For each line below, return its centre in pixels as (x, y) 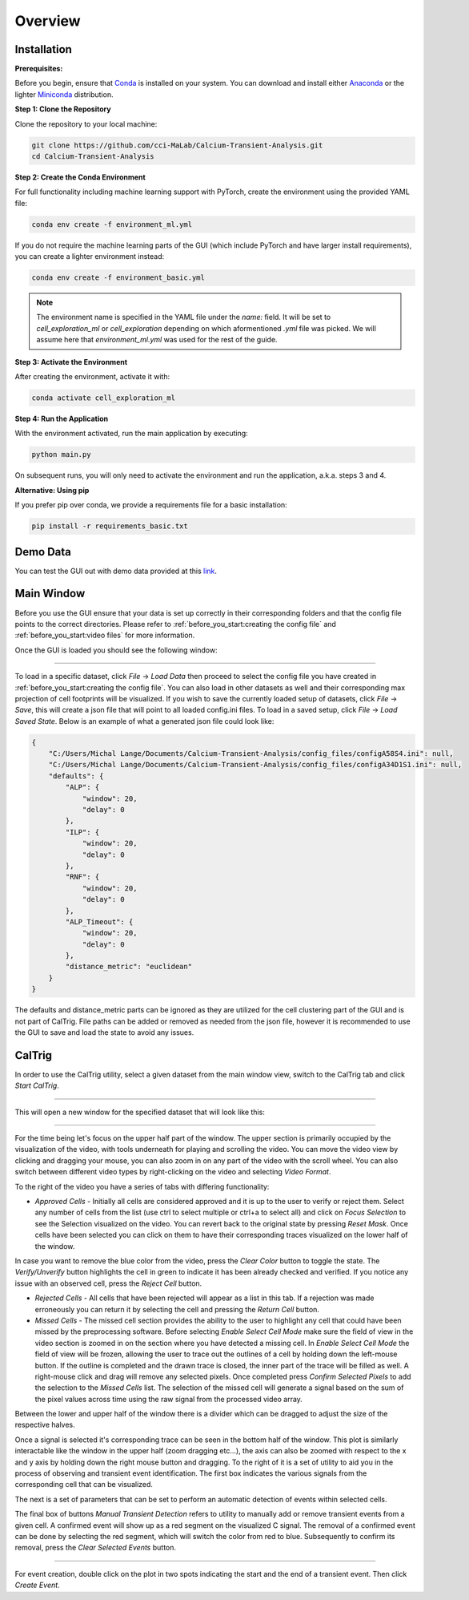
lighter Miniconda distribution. (64, 94)
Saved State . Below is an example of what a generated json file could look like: (144, 721)
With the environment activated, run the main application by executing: (131, 434)
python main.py (61, 455)
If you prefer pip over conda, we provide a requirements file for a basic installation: (151, 505)
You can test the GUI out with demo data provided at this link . (116, 571)
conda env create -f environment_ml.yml (112, 224)
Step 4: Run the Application (61, 419)
